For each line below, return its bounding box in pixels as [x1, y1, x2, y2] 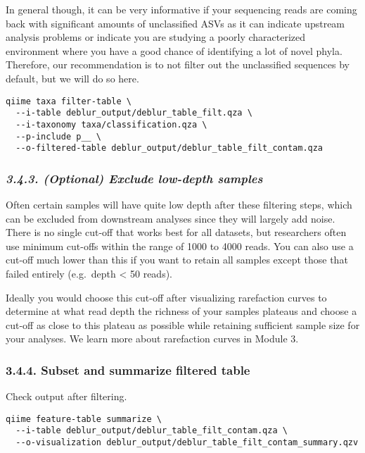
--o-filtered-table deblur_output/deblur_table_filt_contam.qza [15, 143, 324, 154]
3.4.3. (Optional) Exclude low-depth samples [6, 169, 263, 187]
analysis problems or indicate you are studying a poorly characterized [6, 30, 306, 44]
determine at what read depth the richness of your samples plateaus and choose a [6, 304, 357, 318]
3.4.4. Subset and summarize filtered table [6, 361, 250, 378]
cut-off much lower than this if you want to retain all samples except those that [6, 252, 348, 267]
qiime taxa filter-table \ [6, 96, 132, 106]
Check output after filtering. [6, 389, 127, 404]
